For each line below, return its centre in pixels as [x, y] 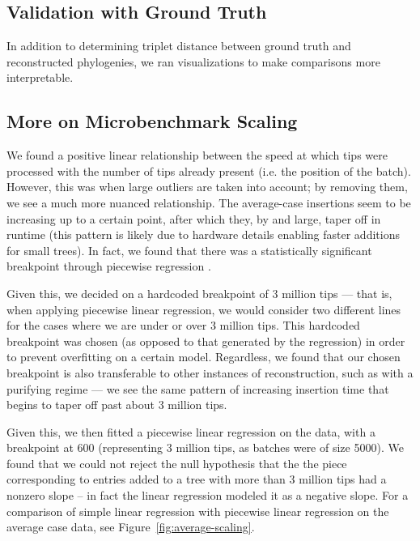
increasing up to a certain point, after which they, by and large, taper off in [194, 218]
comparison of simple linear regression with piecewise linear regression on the [198, 511]
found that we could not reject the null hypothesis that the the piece [177, 463]
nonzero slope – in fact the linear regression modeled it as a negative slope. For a [208, 495]
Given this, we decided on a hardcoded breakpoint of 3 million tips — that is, [199, 293]
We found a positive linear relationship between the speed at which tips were [197, 155]
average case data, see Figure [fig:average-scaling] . [131, 527]
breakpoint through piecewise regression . [109, 266]
